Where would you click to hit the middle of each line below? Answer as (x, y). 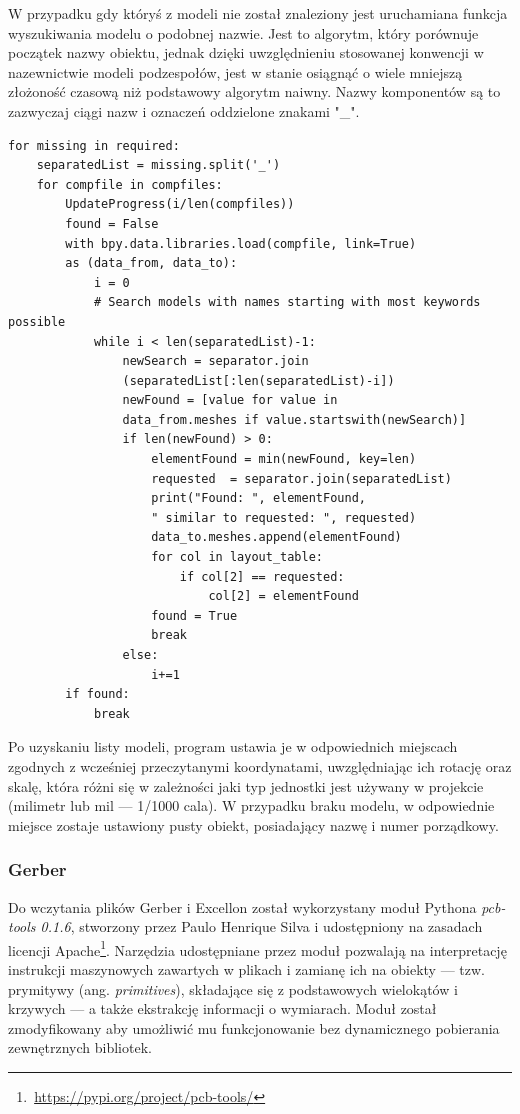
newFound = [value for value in (230, 400)
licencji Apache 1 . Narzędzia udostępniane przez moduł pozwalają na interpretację (257, 948)
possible (37, 321)
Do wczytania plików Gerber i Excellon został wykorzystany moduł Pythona (242, 906)
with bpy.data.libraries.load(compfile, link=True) (241, 243)
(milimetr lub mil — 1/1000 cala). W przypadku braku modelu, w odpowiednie (251, 805)
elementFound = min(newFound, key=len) (284, 459)
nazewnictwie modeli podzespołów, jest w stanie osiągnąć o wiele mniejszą (235, 71)
